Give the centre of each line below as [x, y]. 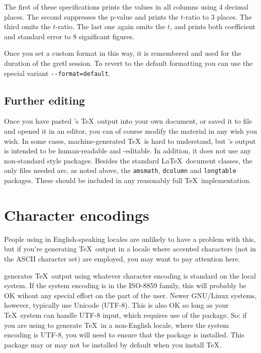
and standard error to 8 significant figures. [69, 36]
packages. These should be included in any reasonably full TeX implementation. [128, 180]
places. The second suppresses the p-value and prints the [91, 16]
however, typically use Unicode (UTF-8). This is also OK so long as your [116, 305]
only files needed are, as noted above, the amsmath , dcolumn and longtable [120, 170]
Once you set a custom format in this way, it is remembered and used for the [123, 53]
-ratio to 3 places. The [217, 16]
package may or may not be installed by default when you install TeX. [113, 344]
